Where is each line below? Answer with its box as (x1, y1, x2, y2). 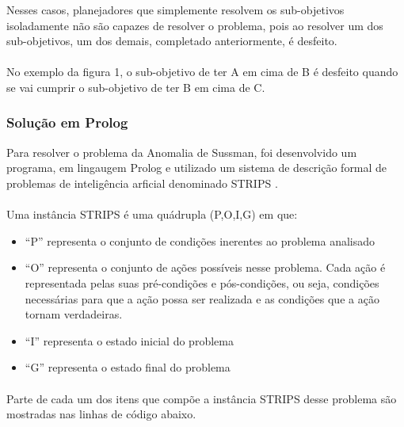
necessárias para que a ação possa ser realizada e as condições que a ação (25, 290, 379, 307)
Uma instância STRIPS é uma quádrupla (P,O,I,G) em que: (6, 206, 298, 223)
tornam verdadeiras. (25, 306, 123, 322)
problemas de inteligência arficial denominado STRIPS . (6, 174, 278, 191)
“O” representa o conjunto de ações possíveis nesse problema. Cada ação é (25, 259, 386, 276)
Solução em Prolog (6, 112, 128, 132)
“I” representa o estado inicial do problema (25, 332, 234, 349)
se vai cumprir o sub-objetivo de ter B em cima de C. (6, 78, 265, 95)
